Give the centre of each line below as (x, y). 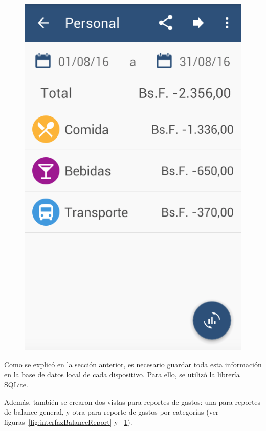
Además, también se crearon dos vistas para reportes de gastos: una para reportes (132, 401)
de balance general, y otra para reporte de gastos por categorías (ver (112, 412)
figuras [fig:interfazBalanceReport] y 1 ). (68, 422)
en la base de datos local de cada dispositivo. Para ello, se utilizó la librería (122, 374)
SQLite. (16, 384)
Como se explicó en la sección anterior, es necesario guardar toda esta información (133, 364)
